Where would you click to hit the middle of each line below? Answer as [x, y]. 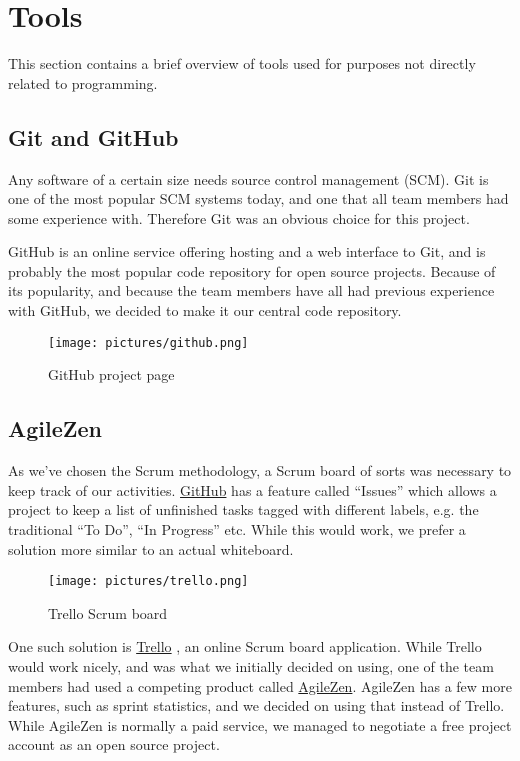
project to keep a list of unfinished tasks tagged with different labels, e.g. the [243, 509]
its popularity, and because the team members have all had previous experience [251, 290]
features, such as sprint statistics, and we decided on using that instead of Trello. [256, 705]
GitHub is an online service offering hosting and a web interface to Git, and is [247, 251]
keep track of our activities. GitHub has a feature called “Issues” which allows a [252, 489]
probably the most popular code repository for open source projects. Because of [252, 270]
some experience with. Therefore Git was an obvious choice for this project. [239, 217]
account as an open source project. [114, 744]
